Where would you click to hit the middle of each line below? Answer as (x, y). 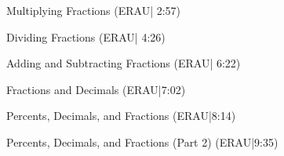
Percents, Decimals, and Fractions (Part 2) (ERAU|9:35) (142, 141)
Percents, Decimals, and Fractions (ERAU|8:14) (121, 116)
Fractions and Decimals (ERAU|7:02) (96, 89)
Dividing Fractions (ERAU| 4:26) (86, 36)
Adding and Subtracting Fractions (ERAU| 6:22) (124, 63)
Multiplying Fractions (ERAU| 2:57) (94, 10)
